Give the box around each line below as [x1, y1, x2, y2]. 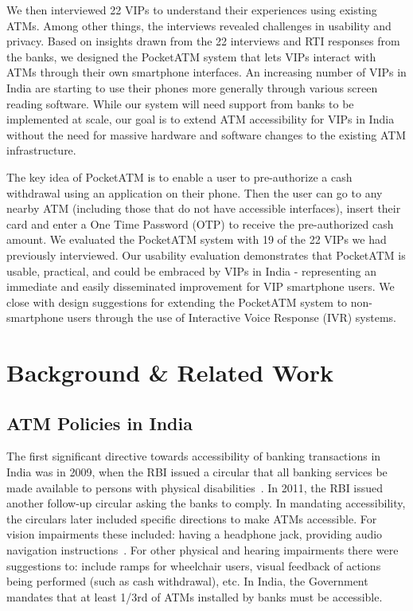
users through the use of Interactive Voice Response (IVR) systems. [67, 309, 397, 326]
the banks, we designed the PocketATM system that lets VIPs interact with [6, 48, 376, 65]
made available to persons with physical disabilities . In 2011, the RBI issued [6, 479, 384, 495]
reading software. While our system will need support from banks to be [6, 95, 354, 112]
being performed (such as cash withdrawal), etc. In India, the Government [6, 573, 368, 589]
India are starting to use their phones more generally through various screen [6, 79, 378, 96]
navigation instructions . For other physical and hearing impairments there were [6, 542, 399, 558]
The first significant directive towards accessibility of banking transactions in [6, 448, 381, 464]
